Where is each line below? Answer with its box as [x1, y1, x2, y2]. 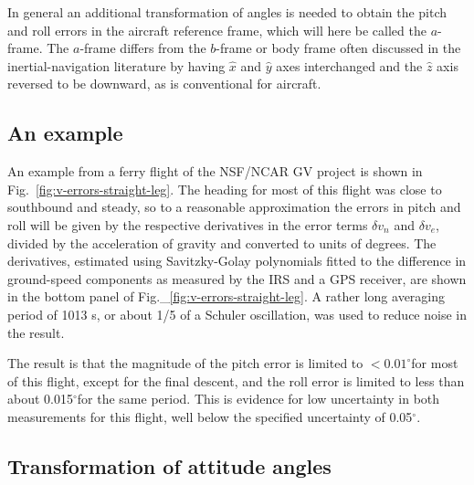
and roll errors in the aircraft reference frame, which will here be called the [7, 20, 427, 39]
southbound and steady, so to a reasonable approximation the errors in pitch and [7, 197, 461, 216]
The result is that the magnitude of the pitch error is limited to [7, 353, 363, 373]
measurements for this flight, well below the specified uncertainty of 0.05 [7, 406, 413, 426]
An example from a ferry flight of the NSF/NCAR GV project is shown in [7, 162, 423, 181]
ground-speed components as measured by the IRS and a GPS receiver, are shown [7, 269, 467, 288]
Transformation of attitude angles [7, 451, 332, 480]
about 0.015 [7, 389, 73, 408]
